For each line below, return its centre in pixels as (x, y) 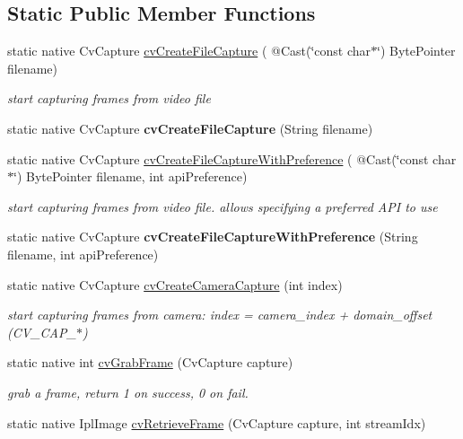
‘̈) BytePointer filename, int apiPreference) (131, 176)
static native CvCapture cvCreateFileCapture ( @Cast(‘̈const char (189, 51)
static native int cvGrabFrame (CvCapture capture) (150, 362)
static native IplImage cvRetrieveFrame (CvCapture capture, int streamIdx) (217, 422)
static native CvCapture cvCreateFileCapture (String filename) (190, 128)
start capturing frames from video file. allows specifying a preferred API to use (223, 206)
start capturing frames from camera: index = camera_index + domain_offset (220, 315)
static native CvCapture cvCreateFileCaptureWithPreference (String (213, 237)
